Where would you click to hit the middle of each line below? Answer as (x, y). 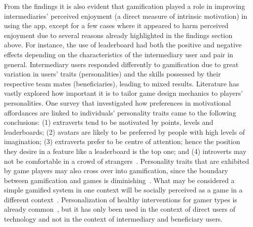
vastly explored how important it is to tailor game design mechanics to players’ (124, 93)
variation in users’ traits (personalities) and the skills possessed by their (112, 74)
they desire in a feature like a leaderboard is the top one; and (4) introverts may (125, 151)
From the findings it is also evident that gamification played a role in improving (125, 6)
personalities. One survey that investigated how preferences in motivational (118, 102)
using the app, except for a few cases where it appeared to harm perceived (116, 25)
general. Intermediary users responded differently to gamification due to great (121, 64)
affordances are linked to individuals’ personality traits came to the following (120, 112)
